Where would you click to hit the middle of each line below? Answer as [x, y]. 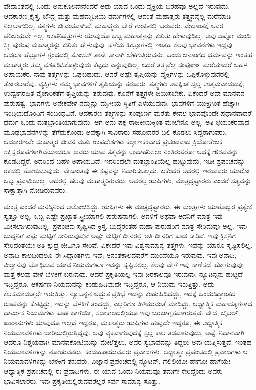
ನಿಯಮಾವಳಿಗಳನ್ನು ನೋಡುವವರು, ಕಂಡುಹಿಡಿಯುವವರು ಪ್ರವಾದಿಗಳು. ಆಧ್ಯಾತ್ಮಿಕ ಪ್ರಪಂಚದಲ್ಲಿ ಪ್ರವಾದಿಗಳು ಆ [126, 351]
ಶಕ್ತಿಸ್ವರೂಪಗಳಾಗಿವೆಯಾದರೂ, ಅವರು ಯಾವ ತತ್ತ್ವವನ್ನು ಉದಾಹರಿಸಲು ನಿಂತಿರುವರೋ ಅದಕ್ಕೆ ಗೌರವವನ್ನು [121, 151]
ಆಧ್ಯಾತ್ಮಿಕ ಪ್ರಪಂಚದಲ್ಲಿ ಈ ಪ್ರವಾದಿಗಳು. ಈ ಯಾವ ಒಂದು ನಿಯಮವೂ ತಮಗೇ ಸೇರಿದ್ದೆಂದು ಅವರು [113, 370]
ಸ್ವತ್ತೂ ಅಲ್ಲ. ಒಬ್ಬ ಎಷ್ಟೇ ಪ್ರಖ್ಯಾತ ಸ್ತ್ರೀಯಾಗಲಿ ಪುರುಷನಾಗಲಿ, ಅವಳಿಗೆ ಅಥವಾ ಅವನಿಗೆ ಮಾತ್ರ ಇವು [113, 216]
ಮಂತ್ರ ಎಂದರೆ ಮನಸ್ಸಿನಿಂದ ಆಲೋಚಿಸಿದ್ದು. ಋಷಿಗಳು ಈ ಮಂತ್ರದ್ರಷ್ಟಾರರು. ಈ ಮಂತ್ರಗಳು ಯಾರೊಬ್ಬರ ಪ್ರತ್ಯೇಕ [128, 206]
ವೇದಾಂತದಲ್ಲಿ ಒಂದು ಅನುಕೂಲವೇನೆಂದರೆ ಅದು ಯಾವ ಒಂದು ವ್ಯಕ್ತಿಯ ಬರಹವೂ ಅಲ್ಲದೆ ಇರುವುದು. [117, 6]
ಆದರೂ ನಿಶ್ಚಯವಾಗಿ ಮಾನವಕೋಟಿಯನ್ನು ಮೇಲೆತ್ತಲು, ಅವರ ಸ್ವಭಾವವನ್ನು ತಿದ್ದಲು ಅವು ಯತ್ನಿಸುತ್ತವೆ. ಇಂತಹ [128, 342]
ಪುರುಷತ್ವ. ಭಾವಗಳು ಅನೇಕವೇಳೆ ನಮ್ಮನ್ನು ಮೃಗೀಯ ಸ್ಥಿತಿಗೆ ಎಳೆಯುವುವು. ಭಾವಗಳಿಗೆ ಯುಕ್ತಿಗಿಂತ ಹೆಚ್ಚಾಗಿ [122, 102]
